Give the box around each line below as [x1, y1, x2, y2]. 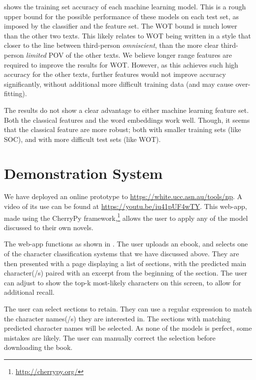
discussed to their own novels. [4, 222, 94, 232]
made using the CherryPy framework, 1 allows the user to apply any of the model [4, 211, 248, 223]
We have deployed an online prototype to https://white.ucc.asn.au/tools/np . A [4, 191, 243, 202]
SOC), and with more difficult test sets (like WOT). [4, 134, 161, 144]
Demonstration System [4, 163, 163, 183]
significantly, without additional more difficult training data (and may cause [4, 78, 233, 89]
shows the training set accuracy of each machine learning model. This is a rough [4, 1, 246, 11]
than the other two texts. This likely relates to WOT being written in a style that [4, 30, 251, 40]
